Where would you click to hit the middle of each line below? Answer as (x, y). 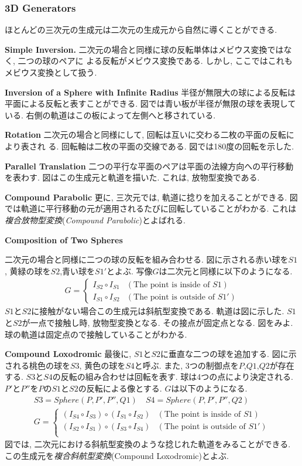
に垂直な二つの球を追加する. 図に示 (229, 354)
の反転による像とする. (120, 388)
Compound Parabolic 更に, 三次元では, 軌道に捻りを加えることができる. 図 (151, 197)
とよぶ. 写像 (130, 271)
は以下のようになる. (209, 388)
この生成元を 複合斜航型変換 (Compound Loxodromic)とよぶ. (117, 455)
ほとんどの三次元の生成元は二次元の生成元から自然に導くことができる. (141, 30)
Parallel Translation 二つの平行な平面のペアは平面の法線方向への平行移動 (149, 166)
